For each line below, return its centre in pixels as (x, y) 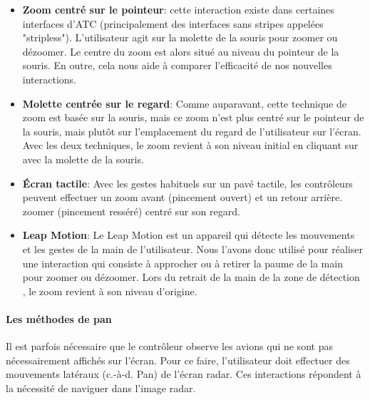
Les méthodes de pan (59, 318)
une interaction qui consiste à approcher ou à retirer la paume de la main (183, 263)
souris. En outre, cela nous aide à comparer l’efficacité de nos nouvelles (177, 65)
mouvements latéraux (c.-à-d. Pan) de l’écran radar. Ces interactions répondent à (184, 374)
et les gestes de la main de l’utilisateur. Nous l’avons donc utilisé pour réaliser (192, 248)
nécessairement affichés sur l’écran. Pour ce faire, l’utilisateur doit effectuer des (178, 360)
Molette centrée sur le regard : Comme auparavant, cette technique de (184, 103)
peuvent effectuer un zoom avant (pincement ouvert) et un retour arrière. (183, 197)
